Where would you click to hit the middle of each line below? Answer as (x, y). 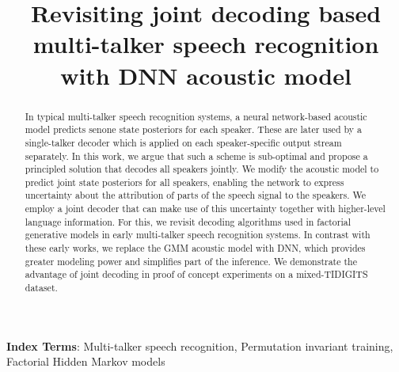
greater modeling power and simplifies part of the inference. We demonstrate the (191, 261)
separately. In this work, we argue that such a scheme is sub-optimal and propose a (196, 156)
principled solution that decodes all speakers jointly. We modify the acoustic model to (202, 169)
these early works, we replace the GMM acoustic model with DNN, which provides (195, 248)
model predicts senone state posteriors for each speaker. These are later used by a (193, 129)
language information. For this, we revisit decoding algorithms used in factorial (188, 221)
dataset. (41, 288)
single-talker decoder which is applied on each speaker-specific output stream (183, 142)
